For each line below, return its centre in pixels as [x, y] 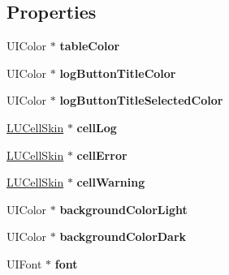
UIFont [24, 263]
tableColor [90, 46]
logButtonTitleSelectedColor [141, 100]
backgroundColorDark [123, 236]
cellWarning [111, 182]
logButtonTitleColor [118, 73]
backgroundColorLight [123, 209]
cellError [102, 155]
